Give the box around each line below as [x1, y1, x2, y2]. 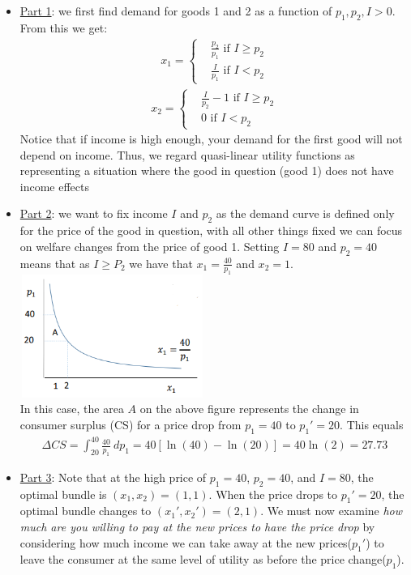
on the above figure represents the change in [139, 400, 359, 417]
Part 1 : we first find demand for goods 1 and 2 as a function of [19, 2, 332, 19]
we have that [129, 254, 193, 271]
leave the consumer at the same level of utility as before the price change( [19, 551, 387, 568]
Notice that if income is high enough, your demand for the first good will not [19, 130, 403, 147]
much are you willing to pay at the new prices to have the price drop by [19, 518, 375, 535]
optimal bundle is [19, 485, 107, 502]
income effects [19, 177, 90, 194]
